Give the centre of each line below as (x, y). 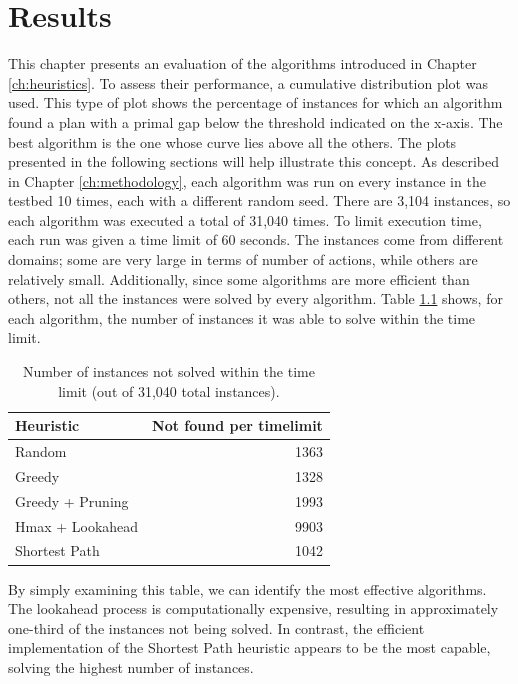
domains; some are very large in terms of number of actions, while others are (243, 259)
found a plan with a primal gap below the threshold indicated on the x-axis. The (255, 121)
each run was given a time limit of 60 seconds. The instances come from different (256, 239)
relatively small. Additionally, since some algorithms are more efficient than (239, 278)
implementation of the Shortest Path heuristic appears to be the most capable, (249, 647)
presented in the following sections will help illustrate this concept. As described (254, 161)
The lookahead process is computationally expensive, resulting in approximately (253, 608)
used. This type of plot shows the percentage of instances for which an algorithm (255, 102)
